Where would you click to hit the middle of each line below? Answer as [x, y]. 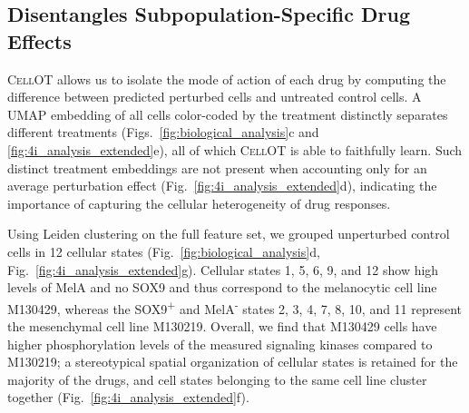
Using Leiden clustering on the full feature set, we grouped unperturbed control [229, 234]
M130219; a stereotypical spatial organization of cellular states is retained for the [233, 362]
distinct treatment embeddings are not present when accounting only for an [217, 167]
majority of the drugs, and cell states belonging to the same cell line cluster [217, 379]
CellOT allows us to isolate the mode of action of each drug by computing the [227, 79]
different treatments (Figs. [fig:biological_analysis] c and [163, 132]
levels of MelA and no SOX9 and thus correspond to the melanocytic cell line [222, 287]
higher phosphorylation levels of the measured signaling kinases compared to [220, 344]
